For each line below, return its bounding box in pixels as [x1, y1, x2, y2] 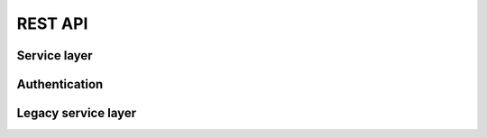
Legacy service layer [16, 106, 137, 121]
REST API [16, 14, 88, 33]
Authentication [16, 77, 104, 92]
